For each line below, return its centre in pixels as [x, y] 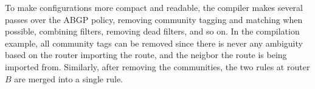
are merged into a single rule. [68, 78]
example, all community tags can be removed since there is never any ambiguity [154, 43]
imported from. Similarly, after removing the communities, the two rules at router [157, 66]
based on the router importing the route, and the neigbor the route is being [146, 55]
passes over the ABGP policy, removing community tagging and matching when [154, 19]
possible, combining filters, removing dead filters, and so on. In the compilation [152, 31]
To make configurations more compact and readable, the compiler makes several [154, 7]
